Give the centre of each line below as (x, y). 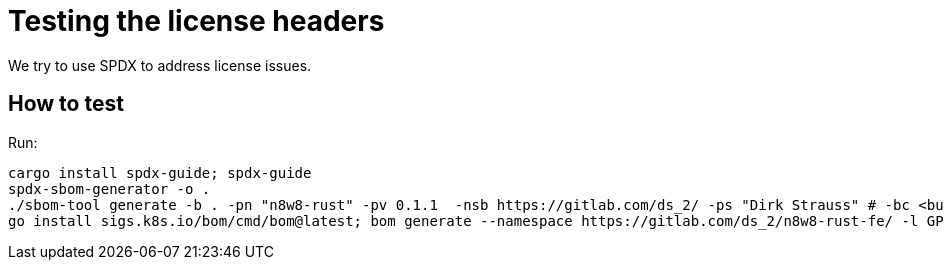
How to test (66, 104)
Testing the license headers (196, 21)
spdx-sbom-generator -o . (109, 188)
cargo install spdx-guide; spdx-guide (160, 172)
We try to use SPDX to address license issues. (160, 65)
